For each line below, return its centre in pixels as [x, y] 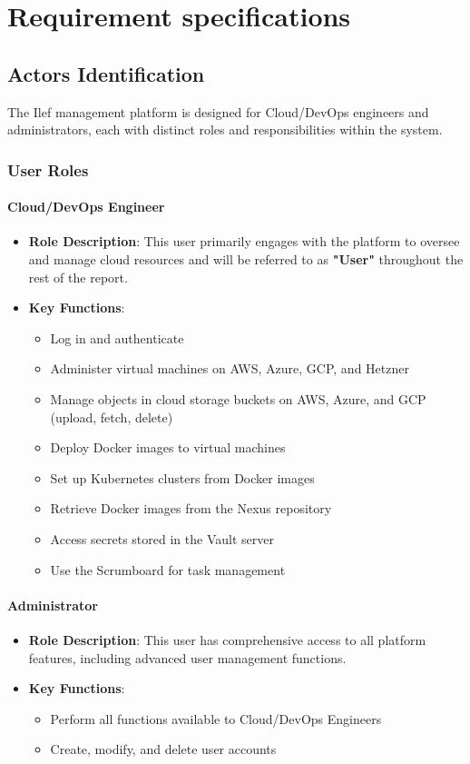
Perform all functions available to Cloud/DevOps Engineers [216, 718]
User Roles [48, 169]
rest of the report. [78, 277]
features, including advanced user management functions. [187, 657]
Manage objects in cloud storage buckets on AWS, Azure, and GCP [238, 398]
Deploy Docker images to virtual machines [168, 447]
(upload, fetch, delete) [112, 417]
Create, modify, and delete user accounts [163, 749]
